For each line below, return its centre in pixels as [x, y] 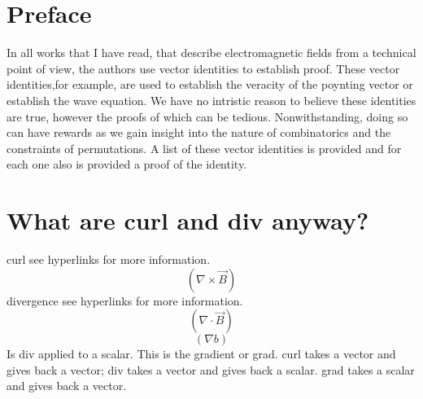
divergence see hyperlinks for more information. [125, 300]
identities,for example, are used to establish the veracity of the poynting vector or [210, 84]
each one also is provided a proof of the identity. [127, 164]
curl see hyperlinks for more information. [109, 259]
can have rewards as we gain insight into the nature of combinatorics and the [199, 132]
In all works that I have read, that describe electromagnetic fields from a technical [211, 53]
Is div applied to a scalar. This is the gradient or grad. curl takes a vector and [201, 354]
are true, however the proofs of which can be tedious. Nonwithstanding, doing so [207, 116]
